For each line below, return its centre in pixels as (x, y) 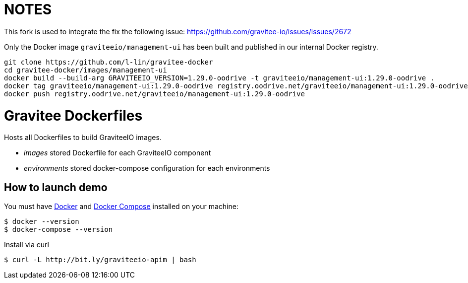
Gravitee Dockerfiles (73, 115)
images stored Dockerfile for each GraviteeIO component (117, 153)
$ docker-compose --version (58, 230)
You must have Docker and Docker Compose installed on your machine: (121, 207)
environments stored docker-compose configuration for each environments (147, 168)
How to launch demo (56, 187)
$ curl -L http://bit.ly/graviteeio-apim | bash (100, 260)
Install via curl (27, 245)
